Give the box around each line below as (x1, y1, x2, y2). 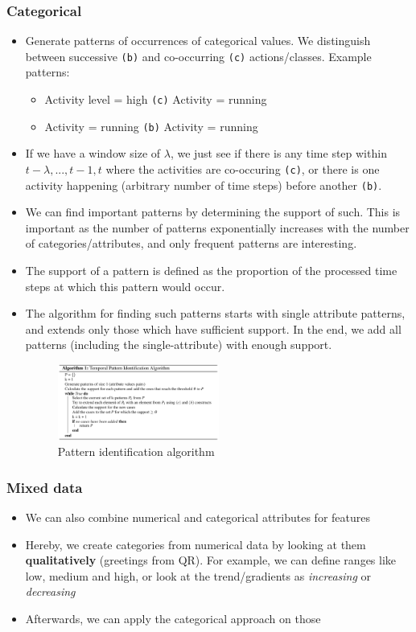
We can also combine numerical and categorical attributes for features (25, 509, 370, 525)
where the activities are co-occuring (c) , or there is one (105, 160, 380, 177)
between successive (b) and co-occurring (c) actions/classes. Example (25, 47, 372, 64)
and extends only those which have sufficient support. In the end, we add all (25, 320, 402, 337)
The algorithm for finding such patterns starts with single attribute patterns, (25, 305, 406, 322)
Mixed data (6, 477, 83, 497)
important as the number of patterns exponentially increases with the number (25, 219, 410, 236)
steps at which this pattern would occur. (25, 277, 225, 294)
